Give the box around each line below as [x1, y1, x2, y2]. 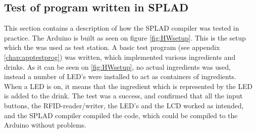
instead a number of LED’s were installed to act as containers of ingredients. [4, 71, 237, 82]
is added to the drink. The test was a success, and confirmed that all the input [4, 90, 243, 101]
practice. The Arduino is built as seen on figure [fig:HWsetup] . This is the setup [4, 32, 246, 43]
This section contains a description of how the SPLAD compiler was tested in [4, 23, 239, 33]
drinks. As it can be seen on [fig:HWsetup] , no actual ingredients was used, [4, 61, 231, 72]
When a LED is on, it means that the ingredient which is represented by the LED [4, 81, 253, 91]
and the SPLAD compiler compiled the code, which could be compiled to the [4, 110, 238, 120]
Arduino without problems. [4, 120, 87, 130]
